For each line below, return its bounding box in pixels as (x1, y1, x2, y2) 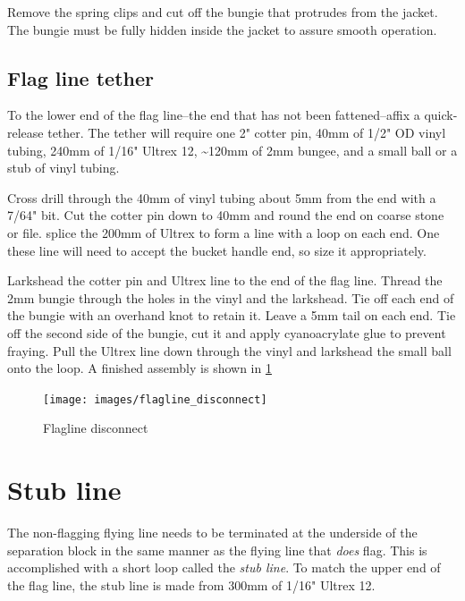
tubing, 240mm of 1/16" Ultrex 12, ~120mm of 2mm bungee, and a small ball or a (7, 140, 458, 159)
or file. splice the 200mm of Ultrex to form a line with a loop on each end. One (7, 223, 440, 241)
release (7, 123, 44, 141)
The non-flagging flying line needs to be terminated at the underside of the (7, 523, 418, 542)
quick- (424, 106, 458, 124)
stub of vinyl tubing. (7, 158, 120, 177)
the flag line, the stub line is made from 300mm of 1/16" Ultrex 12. (7, 575, 376, 594)
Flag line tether (7, 63, 154, 91)
